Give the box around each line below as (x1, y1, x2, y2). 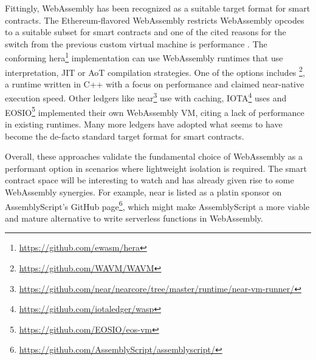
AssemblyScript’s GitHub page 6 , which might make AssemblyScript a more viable (5, 198, 310, 212)
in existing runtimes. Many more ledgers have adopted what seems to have (5, 117, 283, 130)
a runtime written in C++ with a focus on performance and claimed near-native (5, 77, 304, 90)
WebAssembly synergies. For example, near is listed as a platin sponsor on (5, 185, 282, 198)
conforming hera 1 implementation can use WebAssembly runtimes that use (5, 50, 283, 64)
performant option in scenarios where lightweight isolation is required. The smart (5, 161, 307, 174)
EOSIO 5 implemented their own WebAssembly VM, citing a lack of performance (5, 104, 304, 118)
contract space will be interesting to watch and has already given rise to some (5, 174, 294, 186)
